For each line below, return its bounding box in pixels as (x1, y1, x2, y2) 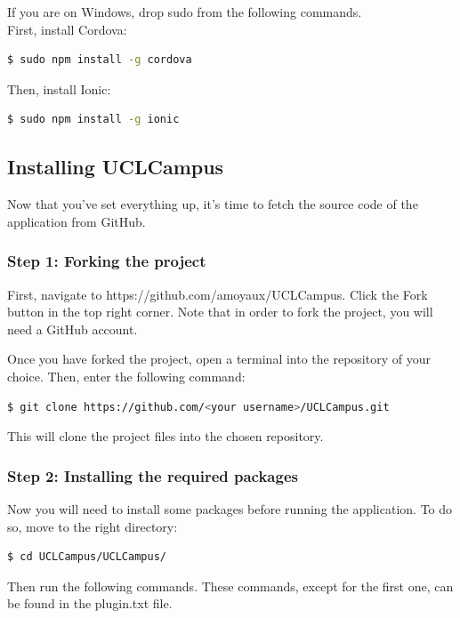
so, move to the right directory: (7, 517, 178, 535)
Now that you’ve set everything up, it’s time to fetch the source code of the (7, 195, 418, 213)
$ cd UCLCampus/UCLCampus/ (7, 550, 166, 564)
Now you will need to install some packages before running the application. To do (7, 499, 453, 518)
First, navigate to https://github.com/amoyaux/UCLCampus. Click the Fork (7, 285, 428, 303)
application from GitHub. (7, 212, 146, 230)
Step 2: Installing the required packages (7, 464, 298, 486)
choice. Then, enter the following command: (7, 366, 246, 385)
